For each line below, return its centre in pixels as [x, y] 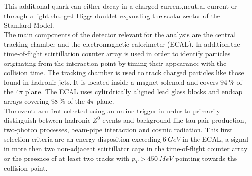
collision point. [26, 168]
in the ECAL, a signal [215, 139]
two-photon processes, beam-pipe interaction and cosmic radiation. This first [118, 129]
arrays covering [27, 101]
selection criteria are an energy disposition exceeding [82, 139]
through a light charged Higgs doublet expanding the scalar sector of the [112, 15]
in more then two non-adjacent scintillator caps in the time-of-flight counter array [126, 148]
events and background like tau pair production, [174, 120]
